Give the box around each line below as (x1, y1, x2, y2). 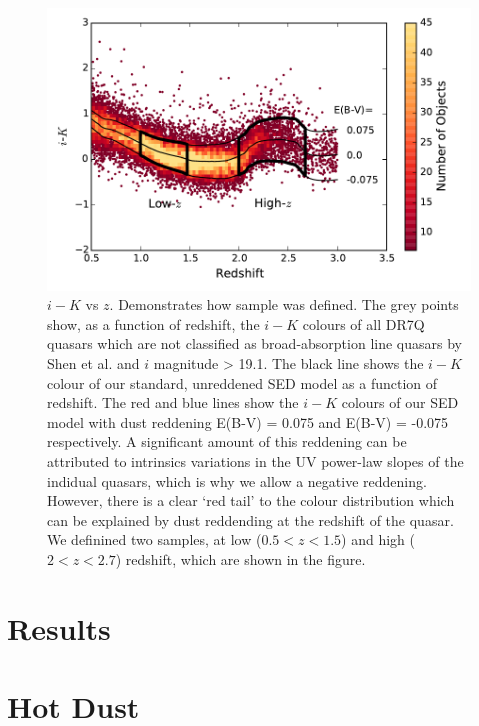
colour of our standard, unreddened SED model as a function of (47, 372, 438, 393)
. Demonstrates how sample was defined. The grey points (109, 294, 459, 315)
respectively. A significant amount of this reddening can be (47, 431, 407, 452)
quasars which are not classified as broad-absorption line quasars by (47, 333, 462, 354)
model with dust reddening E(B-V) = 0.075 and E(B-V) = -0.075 (47, 411, 449, 432)
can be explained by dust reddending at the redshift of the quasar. (47, 509, 454, 530)
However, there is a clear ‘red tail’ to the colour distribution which (47, 490, 455, 511)
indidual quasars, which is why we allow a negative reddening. (47, 470, 427, 491)
